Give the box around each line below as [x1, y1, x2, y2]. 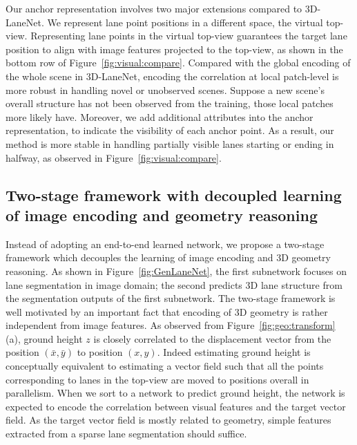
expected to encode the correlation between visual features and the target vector [6, 399, 346, 413]
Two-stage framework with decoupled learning [6, 184, 342, 205]
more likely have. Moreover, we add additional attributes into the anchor [6, 109, 313, 124]
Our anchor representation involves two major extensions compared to [6, 1, 302, 15]
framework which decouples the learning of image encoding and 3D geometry [6, 250, 331, 265]
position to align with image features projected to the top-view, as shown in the [6, 41, 343, 56]
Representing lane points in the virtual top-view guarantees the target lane [30, 28, 347, 43]
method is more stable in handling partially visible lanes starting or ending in [6, 136, 334, 151]
